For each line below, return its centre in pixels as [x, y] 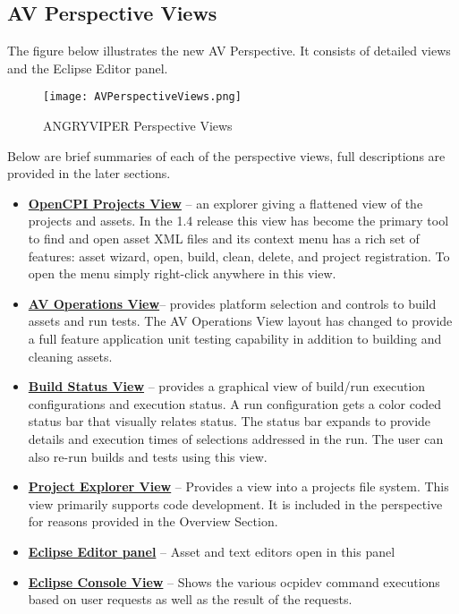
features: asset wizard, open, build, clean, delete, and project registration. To [239, 256]
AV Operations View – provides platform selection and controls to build [232, 303]
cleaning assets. [70, 356]
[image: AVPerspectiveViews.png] [142, 97]
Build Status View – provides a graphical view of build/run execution [227, 386]
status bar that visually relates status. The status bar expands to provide [229, 421]
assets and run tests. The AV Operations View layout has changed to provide [240, 321]
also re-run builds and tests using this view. [148, 456]
